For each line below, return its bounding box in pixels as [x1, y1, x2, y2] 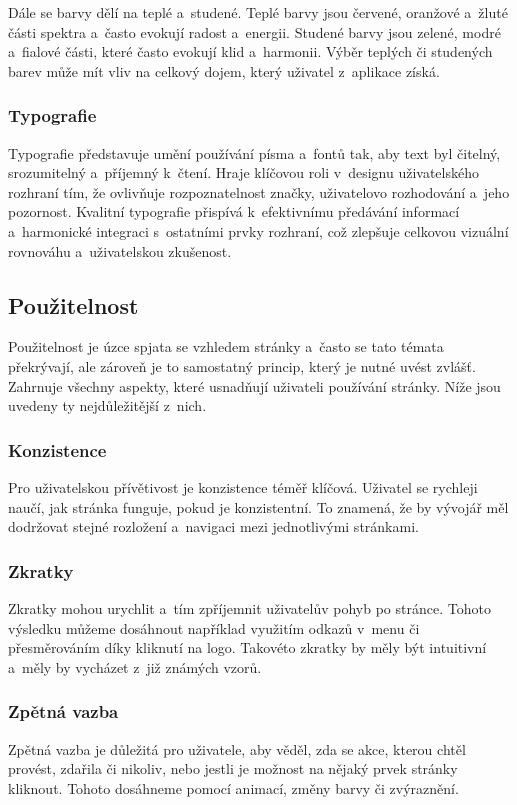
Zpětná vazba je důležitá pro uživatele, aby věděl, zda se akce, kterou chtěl [8, 738, 466, 759]
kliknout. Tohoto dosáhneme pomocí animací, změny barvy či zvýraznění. [8, 777, 459, 798]
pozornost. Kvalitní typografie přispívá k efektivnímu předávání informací [8, 201, 460, 222]
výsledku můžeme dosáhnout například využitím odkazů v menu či [8, 617, 420, 638]
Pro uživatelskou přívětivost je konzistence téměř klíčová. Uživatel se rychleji [8, 476, 478, 497]
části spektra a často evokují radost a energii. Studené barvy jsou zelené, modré [8, 21, 501, 42]
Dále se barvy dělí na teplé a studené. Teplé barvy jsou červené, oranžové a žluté [8, 2, 508, 22]
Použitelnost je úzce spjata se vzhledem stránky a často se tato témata [8, 336, 444, 357]
